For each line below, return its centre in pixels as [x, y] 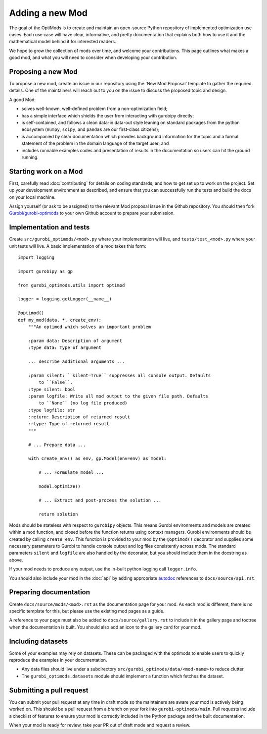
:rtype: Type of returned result [69, 424]
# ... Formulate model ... [71, 473]
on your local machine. [32, 197]
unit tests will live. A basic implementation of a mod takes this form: [78, 246]
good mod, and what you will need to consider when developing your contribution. [93, 57]
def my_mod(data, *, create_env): [60, 320]
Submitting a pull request [49, 690]
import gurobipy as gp [45, 271]
